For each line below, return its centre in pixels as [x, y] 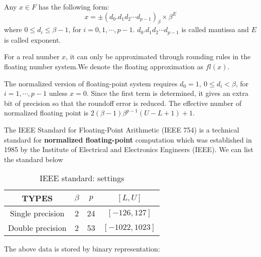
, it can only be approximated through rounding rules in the [158, 56]
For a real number [32, 56]
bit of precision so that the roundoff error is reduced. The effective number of [123, 103]
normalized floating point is [46, 113]
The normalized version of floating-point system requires [91, 83]
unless [58, 93]
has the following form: [74, 7]
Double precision [37, 228]
